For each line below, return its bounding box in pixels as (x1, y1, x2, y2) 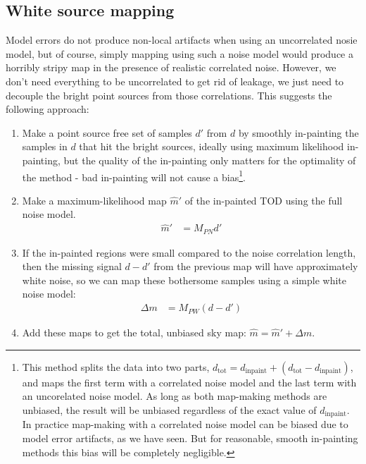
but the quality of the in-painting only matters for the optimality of (63, 152, 356, 167)
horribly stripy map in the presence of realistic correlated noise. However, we (6, 60, 336, 75)
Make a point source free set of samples (22, 125, 192, 140)
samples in (22, 139, 68, 154)
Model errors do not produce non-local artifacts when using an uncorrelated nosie (6, 32, 358, 47)
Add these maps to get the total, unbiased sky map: (22, 325, 246, 340)
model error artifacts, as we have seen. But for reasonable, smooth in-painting (22, 430, 358, 445)
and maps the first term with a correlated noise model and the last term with (22, 374, 357, 389)
